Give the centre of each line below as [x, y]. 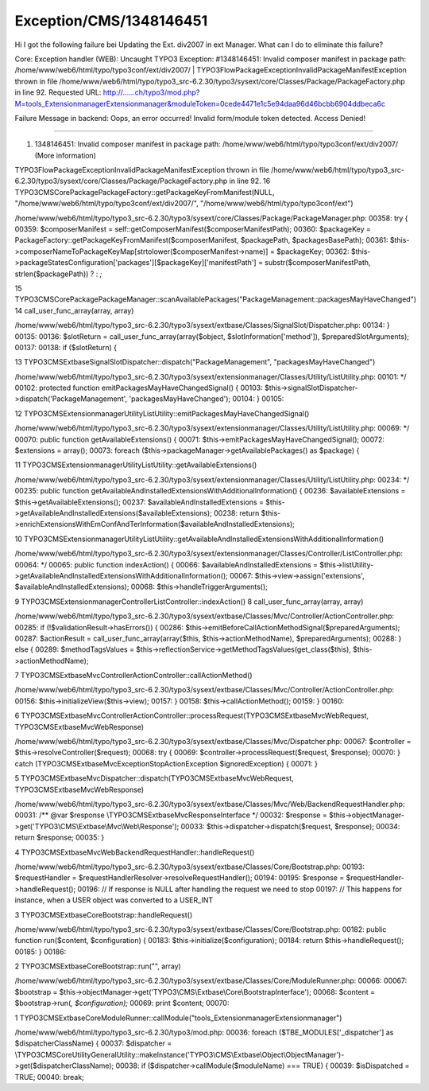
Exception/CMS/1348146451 [111, 21]
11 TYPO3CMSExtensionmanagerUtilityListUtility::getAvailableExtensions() [136, 465]
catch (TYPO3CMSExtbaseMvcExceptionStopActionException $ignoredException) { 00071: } [166, 763]
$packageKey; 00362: [313, 251]
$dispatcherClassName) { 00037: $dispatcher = [93, 1043]
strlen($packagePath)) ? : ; [58, 274]
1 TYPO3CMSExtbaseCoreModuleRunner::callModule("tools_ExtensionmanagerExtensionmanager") [178, 1018]
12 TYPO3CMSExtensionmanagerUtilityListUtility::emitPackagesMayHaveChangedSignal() [162, 413]
